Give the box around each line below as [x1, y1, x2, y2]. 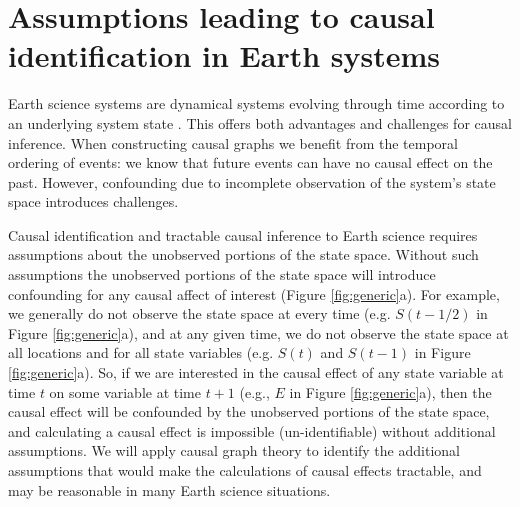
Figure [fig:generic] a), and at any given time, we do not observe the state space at [8, 322, 509, 343]
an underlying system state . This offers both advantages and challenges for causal [8, 112, 512, 133]
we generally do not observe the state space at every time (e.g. [8, 303, 391, 324]
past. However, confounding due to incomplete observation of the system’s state [8, 171, 496, 192]
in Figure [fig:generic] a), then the [289, 381, 492, 402]
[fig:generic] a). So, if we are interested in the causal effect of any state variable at [8, 362, 504, 383]
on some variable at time [49, 381, 201, 402]
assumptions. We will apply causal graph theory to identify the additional [8, 440, 460, 461]
